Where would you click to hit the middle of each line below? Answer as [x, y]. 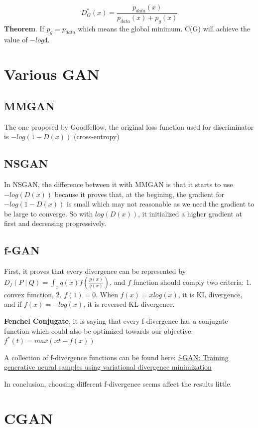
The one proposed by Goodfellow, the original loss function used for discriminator [129, 126]
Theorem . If [24, 28]
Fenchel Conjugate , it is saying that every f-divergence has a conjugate [116, 321]
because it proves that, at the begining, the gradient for [139, 194]
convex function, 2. [33, 294]
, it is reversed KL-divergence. [129, 304]
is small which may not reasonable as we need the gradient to [160, 204]
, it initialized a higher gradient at [190, 213]
